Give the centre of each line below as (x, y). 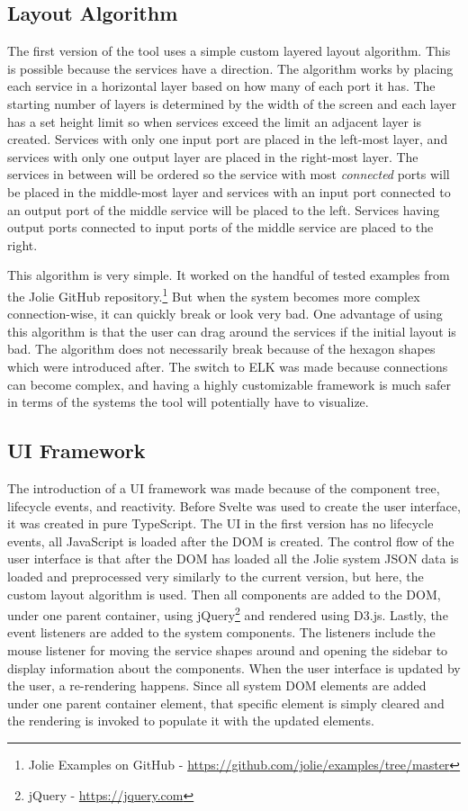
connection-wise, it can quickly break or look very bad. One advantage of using (225, 314)
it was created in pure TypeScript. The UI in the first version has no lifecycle (220, 523)
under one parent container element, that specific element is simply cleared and (226, 703)
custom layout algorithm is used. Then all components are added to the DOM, (224, 594)
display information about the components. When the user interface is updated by (234, 667)
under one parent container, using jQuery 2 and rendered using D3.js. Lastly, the (228, 613)
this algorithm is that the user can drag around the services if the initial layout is (232, 331)
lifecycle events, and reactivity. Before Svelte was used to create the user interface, (234, 505)
